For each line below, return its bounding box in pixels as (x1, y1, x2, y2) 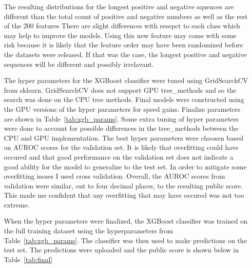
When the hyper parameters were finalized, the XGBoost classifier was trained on (4, 216, 248, 226)
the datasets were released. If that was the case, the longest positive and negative (4, 49, 247, 59)
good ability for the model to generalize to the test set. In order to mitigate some (4, 161, 247, 171)
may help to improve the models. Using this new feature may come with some (4, 30, 237, 40)
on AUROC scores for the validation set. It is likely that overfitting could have (4, 142, 239, 152)
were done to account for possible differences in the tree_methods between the (4, 123, 239, 133)
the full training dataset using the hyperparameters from (4, 226, 173, 236)
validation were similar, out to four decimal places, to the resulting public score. (4, 180, 243, 190)
